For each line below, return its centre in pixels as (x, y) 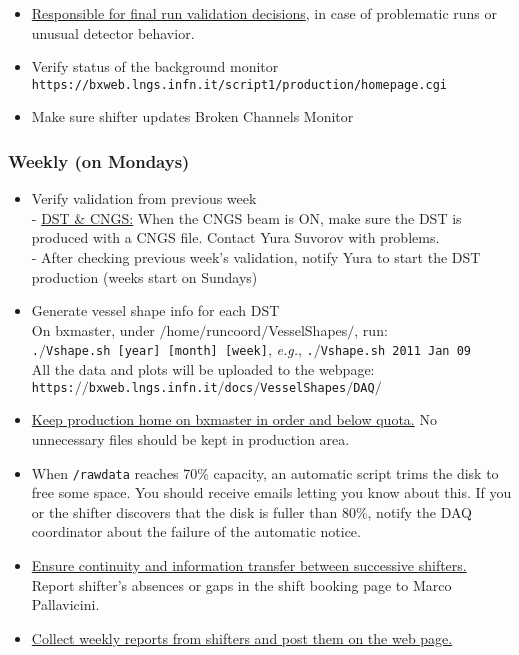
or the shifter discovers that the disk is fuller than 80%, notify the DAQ (251, 511)
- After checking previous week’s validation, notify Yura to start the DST (256, 257)
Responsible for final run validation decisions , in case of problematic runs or (264, 13)
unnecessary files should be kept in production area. (190, 438)
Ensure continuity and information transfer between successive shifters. (249, 564)
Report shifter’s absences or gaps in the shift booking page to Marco (241, 584)
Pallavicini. (65, 604)
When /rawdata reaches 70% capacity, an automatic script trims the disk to (265, 472)
